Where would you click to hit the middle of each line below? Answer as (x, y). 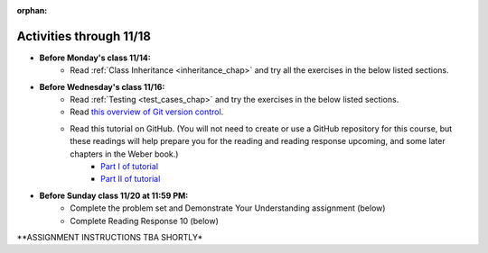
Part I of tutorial (129, 167)
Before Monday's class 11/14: (95, 58)
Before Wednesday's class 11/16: (102, 86)
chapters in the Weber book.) (124, 154)
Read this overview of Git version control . (147, 112)
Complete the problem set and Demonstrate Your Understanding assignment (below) (228, 208)
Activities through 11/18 (84, 36)
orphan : (32, 10)
